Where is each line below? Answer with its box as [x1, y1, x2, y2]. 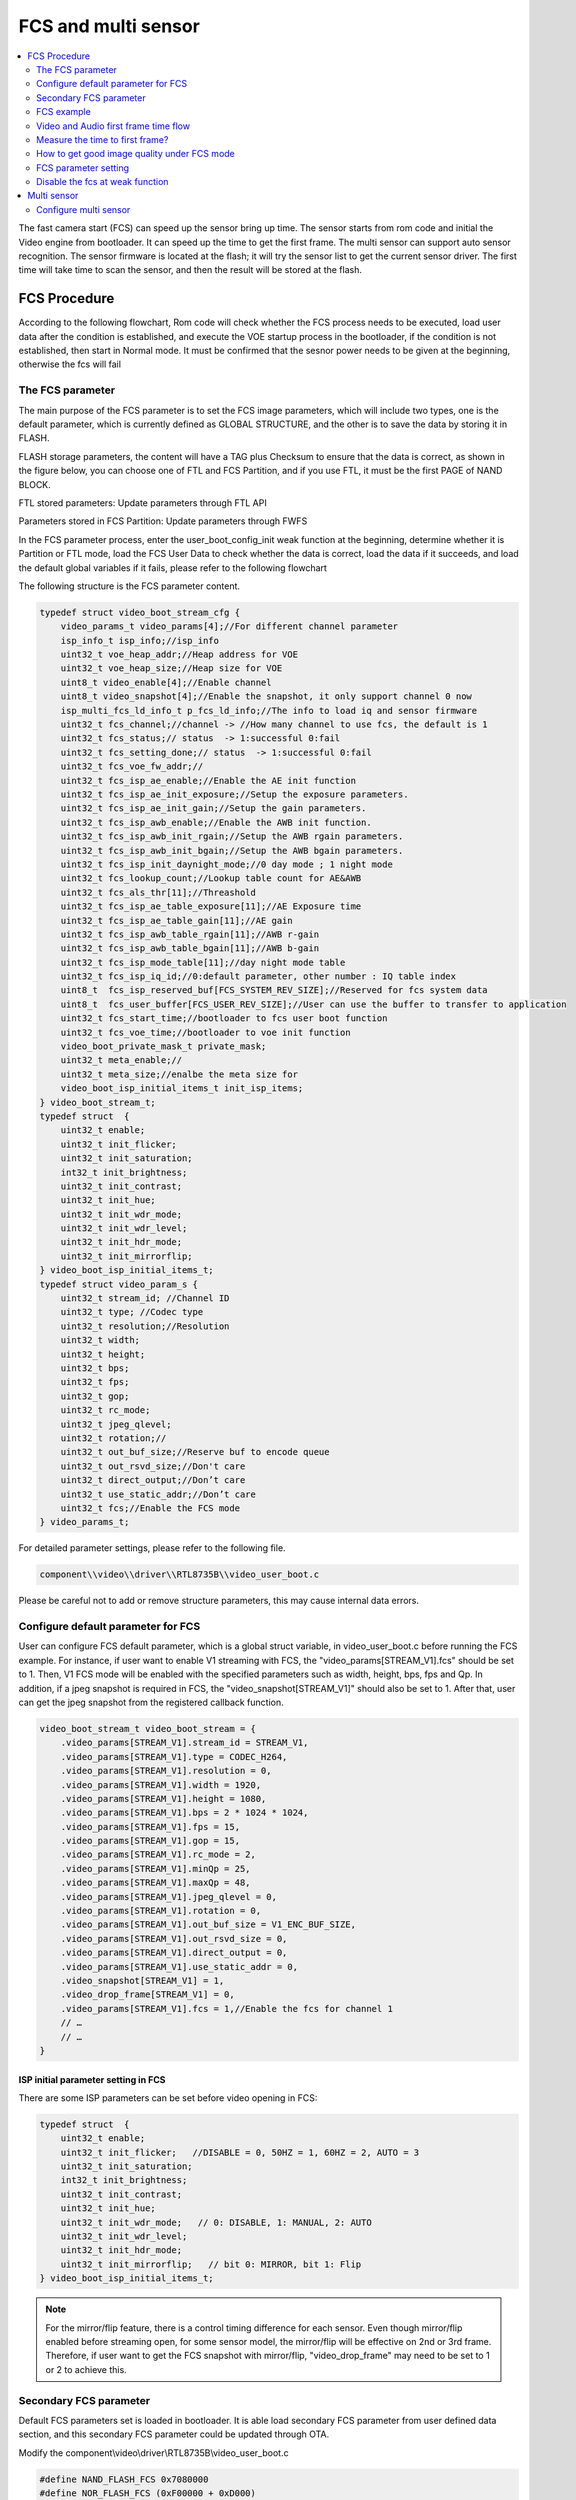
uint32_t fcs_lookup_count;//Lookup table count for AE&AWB [60, 873, 362, 884]
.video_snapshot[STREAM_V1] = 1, [60, 1975, 225, 1986]
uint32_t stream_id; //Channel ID [60, 1293, 230, 1304]
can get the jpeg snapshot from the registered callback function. [18, 1696, 284, 1708]
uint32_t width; [60, 1335, 140, 1346]
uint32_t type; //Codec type [60, 1306, 204, 1318]
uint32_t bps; [60, 1363, 130, 1374]
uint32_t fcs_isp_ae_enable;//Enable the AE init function [60, 775, 357, 786]
